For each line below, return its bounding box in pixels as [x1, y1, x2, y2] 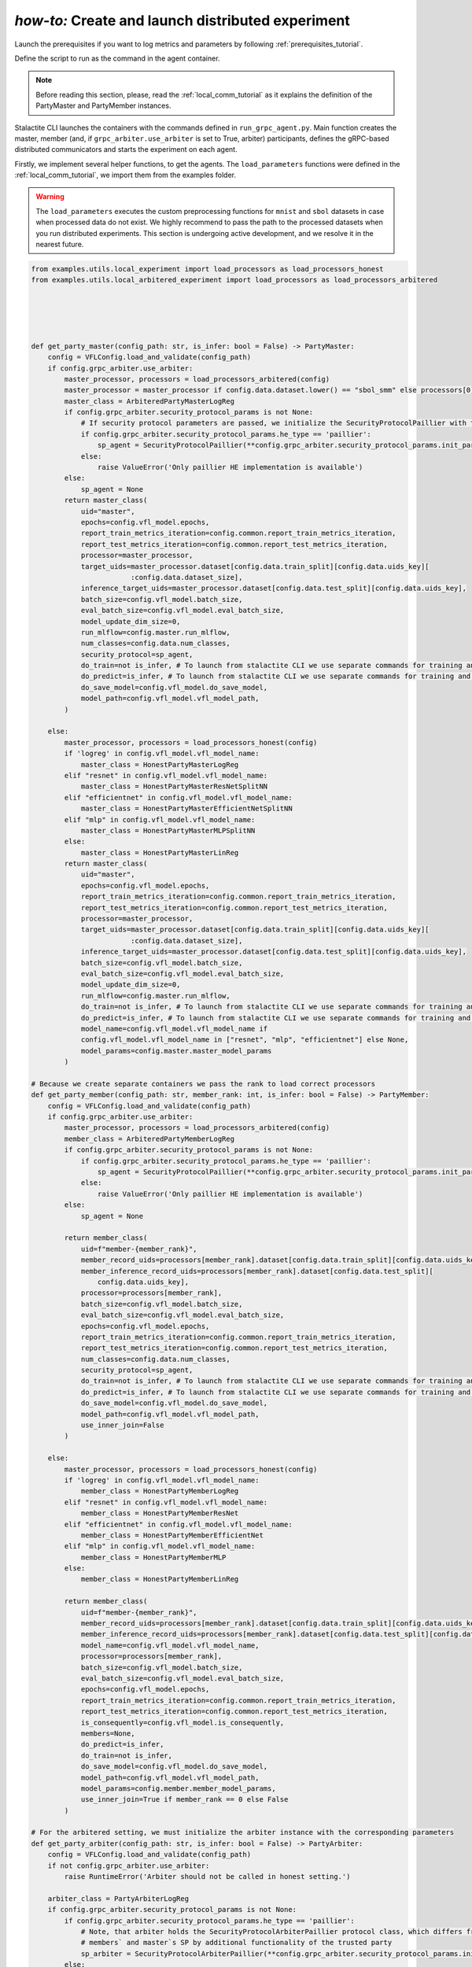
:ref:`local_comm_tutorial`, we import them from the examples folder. [14, 170, 236, 180]
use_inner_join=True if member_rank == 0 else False [80, 1795, 289, 1804]
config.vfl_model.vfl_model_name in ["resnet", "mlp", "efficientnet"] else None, [80, 1035, 409, 1044]
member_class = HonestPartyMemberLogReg [80, 1487, 239, 1496]
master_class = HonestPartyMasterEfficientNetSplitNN [80, 804, 293, 814]
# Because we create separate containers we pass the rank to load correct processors [31, 1079, 376, 1088]
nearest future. [35, 240, 84, 249]
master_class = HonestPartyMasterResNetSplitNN [80, 782, 268, 791]
